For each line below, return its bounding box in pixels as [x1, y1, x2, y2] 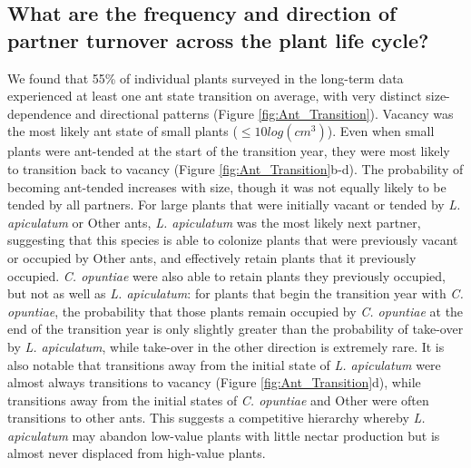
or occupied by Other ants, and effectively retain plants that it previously [7, 248, 417, 267]
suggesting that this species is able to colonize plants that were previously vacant [7, 230, 458, 249]
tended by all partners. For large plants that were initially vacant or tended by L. [7, 195, 461, 214]
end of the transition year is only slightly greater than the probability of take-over [7, 319, 464, 338]
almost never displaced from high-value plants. [7, 444, 266, 463]
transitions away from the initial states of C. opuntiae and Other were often [7, 390, 429, 409]
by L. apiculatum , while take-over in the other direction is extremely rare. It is [7, 336, 445, 356]
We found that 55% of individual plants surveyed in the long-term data [7, 68, 404, 87]
